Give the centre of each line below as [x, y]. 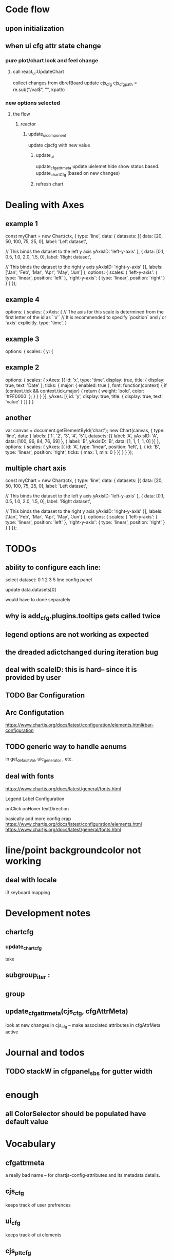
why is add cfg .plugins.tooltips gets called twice [83, 616]
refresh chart [50, 184]
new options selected [33, 103]
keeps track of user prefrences [38, 1205]
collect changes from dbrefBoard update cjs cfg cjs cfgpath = [75, 83]
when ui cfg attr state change [53, 45]
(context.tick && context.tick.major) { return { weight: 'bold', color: [75, 391]
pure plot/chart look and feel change [52, 60]
